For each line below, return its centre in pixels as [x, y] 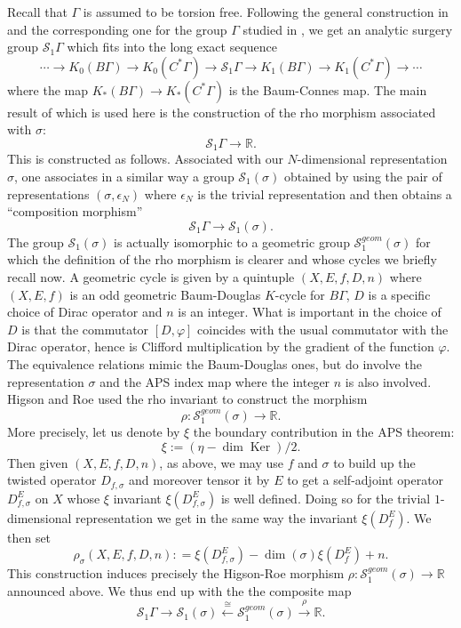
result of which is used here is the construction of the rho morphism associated [222, 112]
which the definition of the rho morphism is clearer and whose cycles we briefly [222, 259]
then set [29, 537]
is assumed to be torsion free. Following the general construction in [266, 12]
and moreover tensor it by [199, 480]
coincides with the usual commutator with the [323, 329]
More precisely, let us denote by [94, 431]
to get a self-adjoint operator [366, 480]
